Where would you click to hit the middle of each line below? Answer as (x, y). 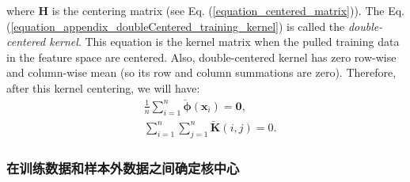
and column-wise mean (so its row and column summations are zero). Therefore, (201, 72)
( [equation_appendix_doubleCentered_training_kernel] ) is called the (176, 26)
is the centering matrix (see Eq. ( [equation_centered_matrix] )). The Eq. (228, 10)
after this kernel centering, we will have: (103, 87)
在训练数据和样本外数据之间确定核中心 (123, 167)
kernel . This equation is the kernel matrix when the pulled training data (224, 42)
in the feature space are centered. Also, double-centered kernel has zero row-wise (201, 57)
